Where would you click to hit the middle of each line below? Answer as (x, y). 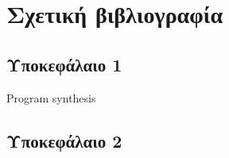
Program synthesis (51, 97)
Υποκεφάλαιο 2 (64, 140)
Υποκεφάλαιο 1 (64, 64)
